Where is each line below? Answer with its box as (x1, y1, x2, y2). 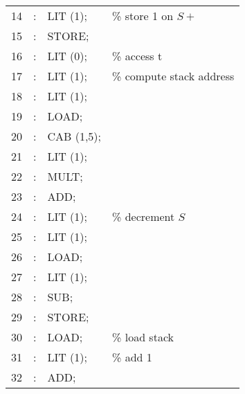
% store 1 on (112, 8, 174, 24)
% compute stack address (112, 68, 235, 84)
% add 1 (112, 349, 152, 365)
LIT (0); (47, 48, 88, 64)
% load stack (112, 329, 174, 345)
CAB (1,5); (47, 128, 102, 144)
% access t (112, 48, 163, 64)
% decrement (112, 208, 175, 224)
